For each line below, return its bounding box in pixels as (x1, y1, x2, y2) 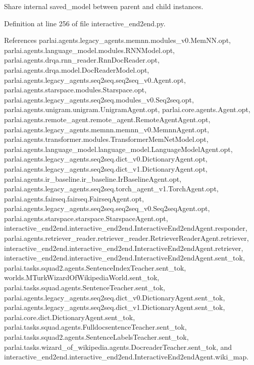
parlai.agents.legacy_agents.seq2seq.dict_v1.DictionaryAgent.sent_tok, (4, 302, 225, 312)
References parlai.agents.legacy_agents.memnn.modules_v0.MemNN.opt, (4, 35, 231, 45)
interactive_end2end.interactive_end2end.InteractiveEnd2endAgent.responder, (4, 223, 247, 233)
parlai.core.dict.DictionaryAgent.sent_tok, (4, 311, 135, 322)
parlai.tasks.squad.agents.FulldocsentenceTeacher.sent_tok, (4, 322, 187, 332)
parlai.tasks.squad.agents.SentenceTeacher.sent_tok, (4, 282, 165, 293)
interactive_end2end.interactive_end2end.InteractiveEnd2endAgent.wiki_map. (4, 351, 249, 362)
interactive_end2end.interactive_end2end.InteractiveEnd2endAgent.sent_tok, (4, 252, 245, 263)
